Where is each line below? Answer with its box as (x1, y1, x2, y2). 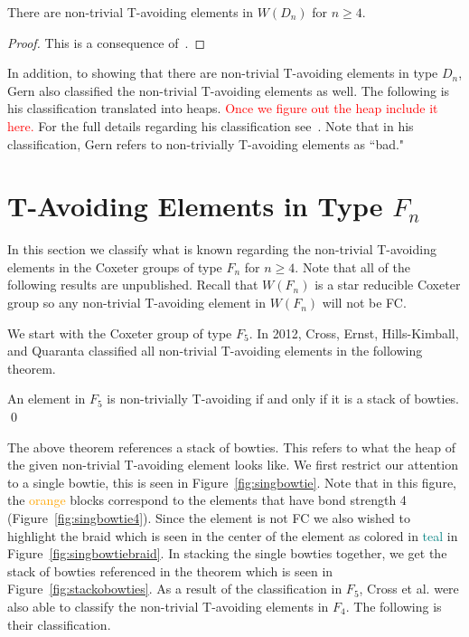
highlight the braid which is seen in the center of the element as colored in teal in (7, 526, 458, 545)
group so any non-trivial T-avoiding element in (7, 293, 267, 312)
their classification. (7, 614, 111, 633)
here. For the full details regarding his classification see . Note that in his (7, 116, 414, 135)
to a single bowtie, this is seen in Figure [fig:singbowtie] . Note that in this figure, (7, 472, 456, 491)
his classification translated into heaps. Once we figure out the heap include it (7, 99, 438, 118)
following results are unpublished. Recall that (7, 275, 258, 294)
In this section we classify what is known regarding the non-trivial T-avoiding (7, 240, 436, 259)
